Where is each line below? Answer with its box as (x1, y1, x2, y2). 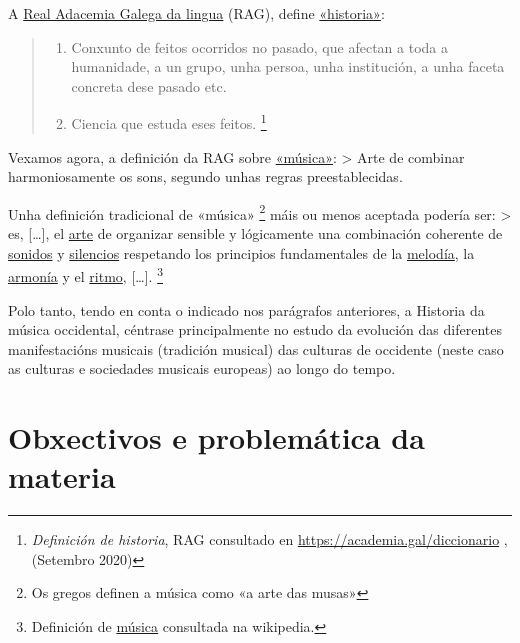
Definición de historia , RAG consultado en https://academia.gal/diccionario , (31, 529, 508, 550)
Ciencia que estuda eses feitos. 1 (71, 110, 267, 134)
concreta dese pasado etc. (71, 75, 227, 96)
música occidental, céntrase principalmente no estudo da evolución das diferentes (8, 319, 502, 340)
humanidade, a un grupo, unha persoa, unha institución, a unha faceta (71, 56, 505, 77)
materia (8, 456, 116, 497)
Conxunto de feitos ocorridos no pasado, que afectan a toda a (71, 36, 448, 57)
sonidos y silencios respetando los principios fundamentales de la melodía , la (8, 242, 475, 263)
